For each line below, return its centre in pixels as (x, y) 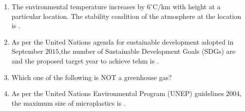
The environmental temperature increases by (78, 6)
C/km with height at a (187, 6)
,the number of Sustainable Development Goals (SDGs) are (147, 51)
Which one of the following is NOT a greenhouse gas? (92, 77)
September (27, 51)
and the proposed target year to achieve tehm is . (85, 60)
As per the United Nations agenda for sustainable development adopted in (122, 41)
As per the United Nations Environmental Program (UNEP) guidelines (118, 93)
